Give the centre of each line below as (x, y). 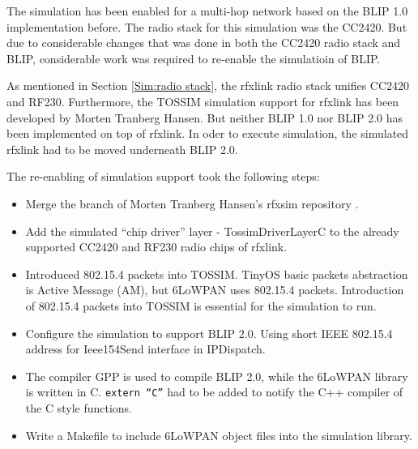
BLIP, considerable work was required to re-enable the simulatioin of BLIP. (194, 58)
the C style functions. (79, 407)
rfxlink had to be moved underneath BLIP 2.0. (122, 149)
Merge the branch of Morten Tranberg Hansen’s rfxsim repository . (192, 203)
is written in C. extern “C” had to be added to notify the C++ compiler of (214, 392)
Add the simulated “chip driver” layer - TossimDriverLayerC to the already (212, 231)
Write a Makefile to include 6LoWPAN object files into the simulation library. (219, 435)
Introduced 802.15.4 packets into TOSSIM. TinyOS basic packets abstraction (217, 274)
